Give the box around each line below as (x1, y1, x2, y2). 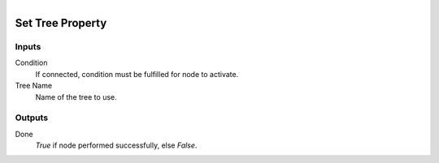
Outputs (15, 112, 49, 123)
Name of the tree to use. (35, 92, 117, 101)
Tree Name (15, 81, 53, 91)
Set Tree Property (15, 16, 107, 30)
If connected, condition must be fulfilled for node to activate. (35, 69, 239, 79)
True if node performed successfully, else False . (35, 140, 198, 150)
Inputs (15, 41, 41, 52)
